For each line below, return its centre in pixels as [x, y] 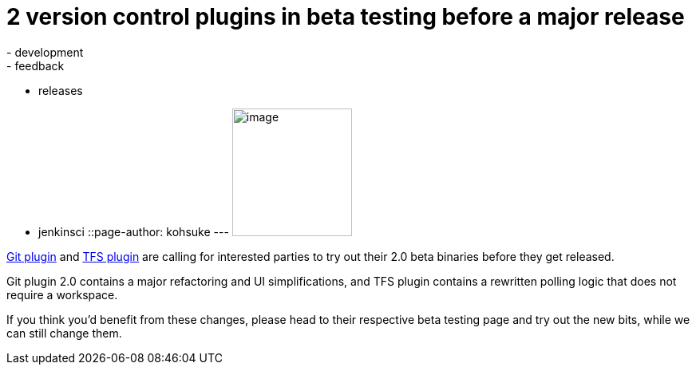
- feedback [36, 65]
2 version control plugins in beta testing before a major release [346, 17]
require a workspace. [62, 294]
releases [61, 90]
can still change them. [64, 333]
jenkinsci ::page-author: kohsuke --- [134, 231]
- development [45, 52]
